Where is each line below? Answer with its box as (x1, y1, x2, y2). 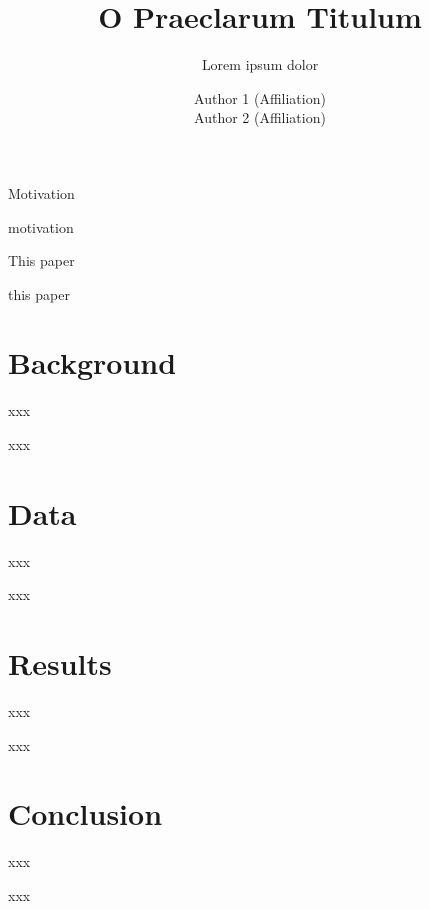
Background (8, 342, 177, 383)
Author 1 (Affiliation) (194, 87, 326, 108)
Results (8, 643, 112, 684)
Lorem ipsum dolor (201, 54, 319, 75)
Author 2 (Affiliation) (194, 107, 326, 128)
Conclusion (8, 793, 163, 834)
